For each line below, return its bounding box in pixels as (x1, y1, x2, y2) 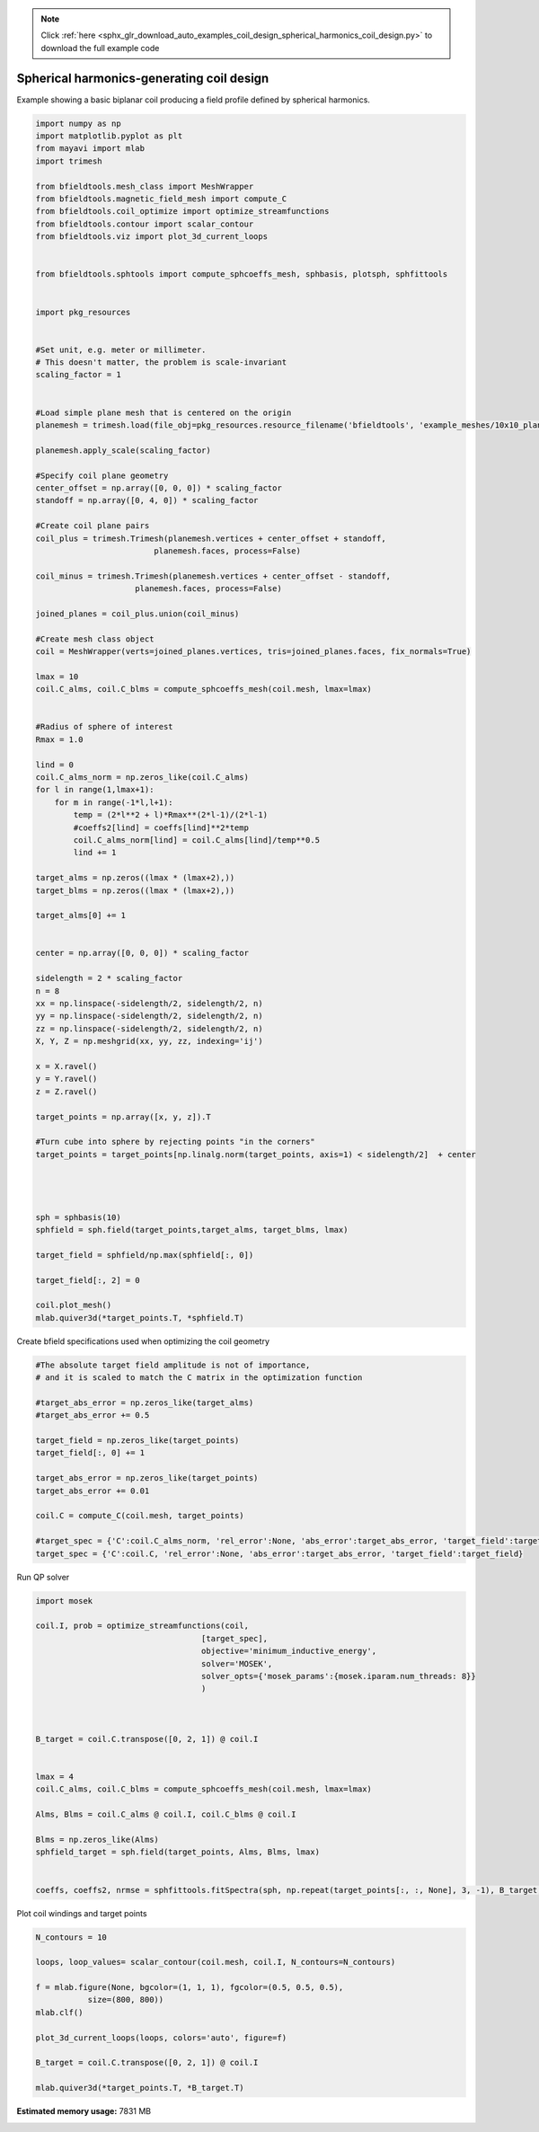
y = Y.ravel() (35, 1074, 98, 1084)
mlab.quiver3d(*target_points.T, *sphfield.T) (35, 1313, 244, 1323)
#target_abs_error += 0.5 (35, 1411, 150, 1420)
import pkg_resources (35, 306, 131, 317)
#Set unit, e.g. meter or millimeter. (35, 344, 207, 355)
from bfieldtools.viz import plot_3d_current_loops (35, 232, 269, 242)
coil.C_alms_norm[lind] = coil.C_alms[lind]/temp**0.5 (73, 835, 321, 845)
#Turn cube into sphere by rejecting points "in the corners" (35, 1137, 315, 1147)
